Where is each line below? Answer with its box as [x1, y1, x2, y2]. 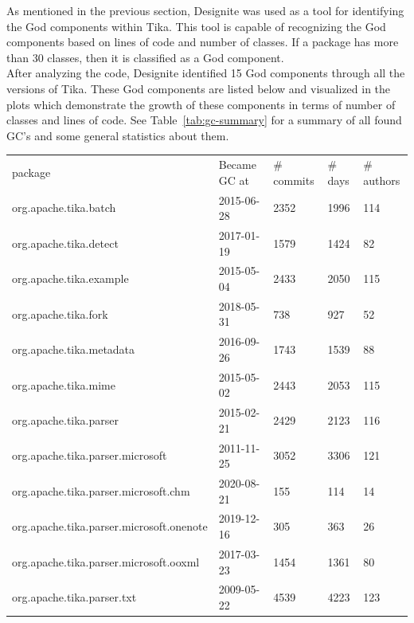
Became [218, 156, 256, 173]
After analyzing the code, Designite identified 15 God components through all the [6, 65, 405, 81]
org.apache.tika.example [12, 270, 129, 287]
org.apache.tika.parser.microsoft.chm [12, 482, 190, 499]
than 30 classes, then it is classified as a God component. [6, 49, 284, 65]
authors [363, 171, 400, 188]
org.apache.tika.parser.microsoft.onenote [12, 518, 208, 535]
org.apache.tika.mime [12, 376, 115, 393]
